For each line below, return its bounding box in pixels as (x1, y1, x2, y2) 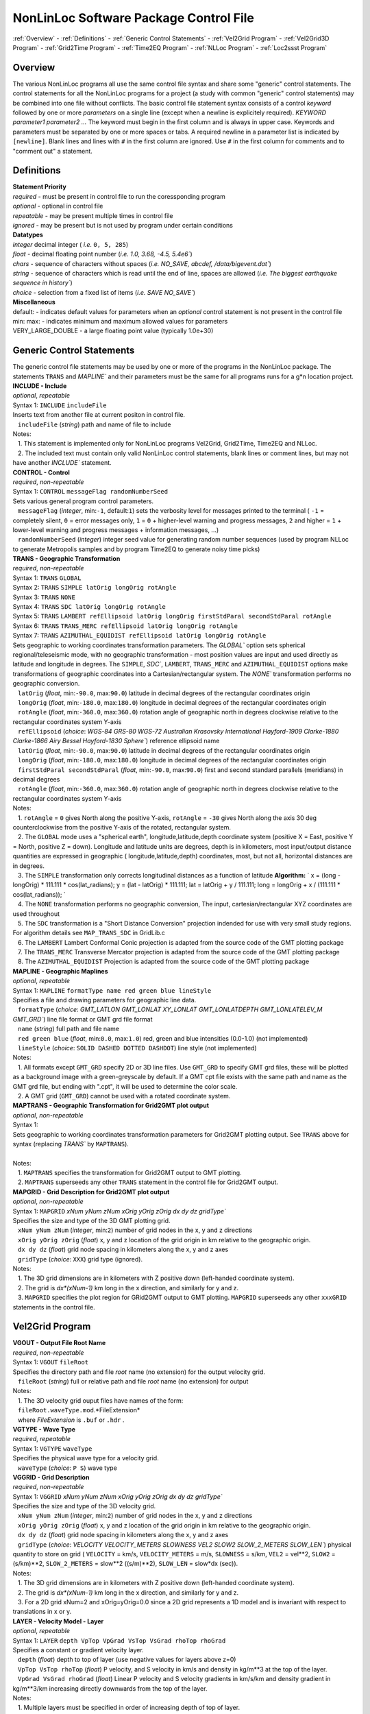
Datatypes (12, 230, 44, 239)
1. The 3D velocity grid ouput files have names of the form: (17, 1396, 184, 1405)
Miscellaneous (12, 298, 56, 306)
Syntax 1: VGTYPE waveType (12, 1444, 92, 1453)
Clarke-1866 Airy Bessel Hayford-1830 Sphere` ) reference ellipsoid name (12, 737, 220, 745)
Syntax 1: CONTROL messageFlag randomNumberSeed (12, 487, 168, 496)
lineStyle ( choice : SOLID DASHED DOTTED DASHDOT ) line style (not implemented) (17, 1043, 257, 1052)
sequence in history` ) (12, 278, 73, 287)
